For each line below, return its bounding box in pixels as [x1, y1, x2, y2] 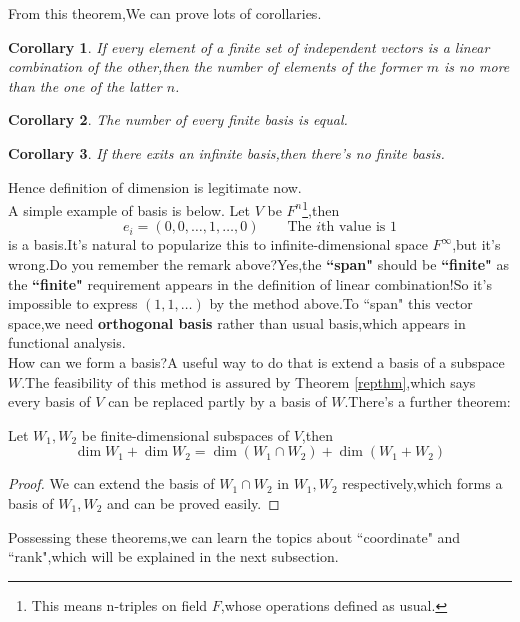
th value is [321, 220, 386, 235]
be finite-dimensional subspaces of [81, 424, 289, 445]
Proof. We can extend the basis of [8, 473, 215, 494]
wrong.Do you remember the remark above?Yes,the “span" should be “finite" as [8, 254, 510, 274]
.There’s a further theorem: [344, 391, 511, 412]
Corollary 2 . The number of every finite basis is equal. [8, 109, 348, 130]
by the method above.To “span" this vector [209, 293, 473, 314]
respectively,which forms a [342, 473, 503, 494]
